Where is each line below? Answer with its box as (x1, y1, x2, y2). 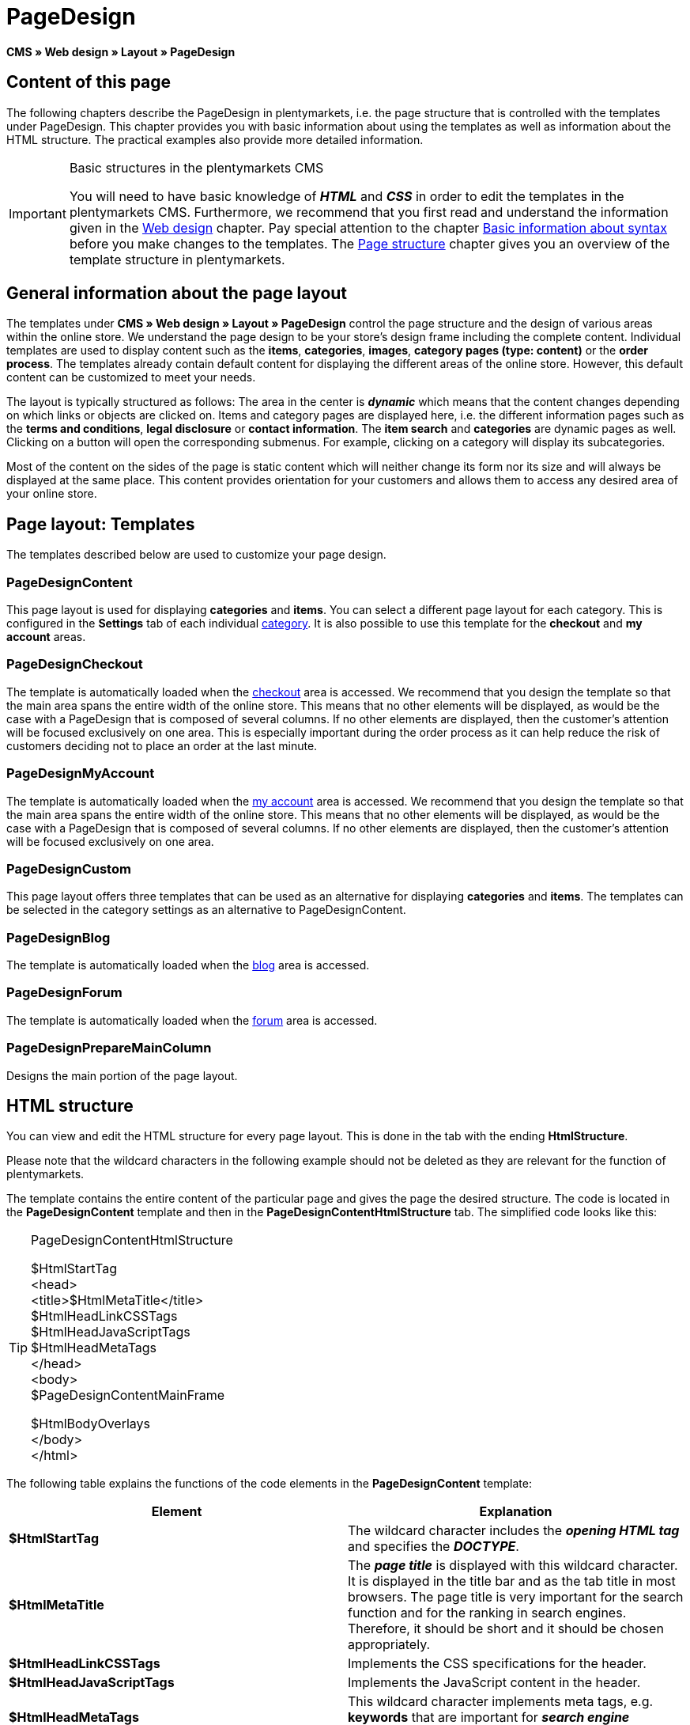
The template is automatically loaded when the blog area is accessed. (6, 958, 370, 972)
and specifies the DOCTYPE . (348, 1538, 519, 1555)
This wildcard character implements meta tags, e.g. (348, 1693, 654, 1710)
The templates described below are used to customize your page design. (6, 548, 386, 562)
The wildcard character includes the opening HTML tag (348, 1522, 680, 1539)
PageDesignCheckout (6, 656, 143, 673)
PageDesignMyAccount (6, 765, 155, 782)
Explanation (479, 1503, 552, 1520)
